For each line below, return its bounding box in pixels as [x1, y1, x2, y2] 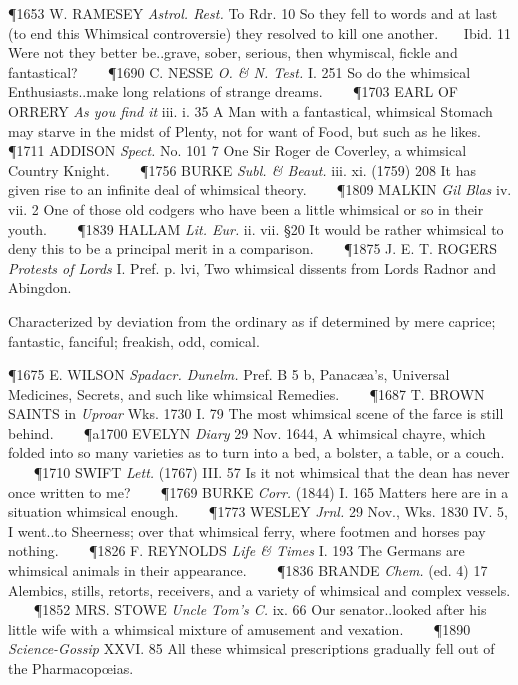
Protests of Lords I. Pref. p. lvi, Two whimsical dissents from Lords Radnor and [8, 257, 496, 278]
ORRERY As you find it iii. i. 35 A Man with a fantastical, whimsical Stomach [8, 100, 493, 121]
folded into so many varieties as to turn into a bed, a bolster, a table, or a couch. [8, 442, 505, 463]
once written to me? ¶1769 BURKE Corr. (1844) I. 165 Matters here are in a [8, 481, 509, 502]
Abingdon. [8, 277, 72, 298]
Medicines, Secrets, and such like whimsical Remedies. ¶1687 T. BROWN [8, 383, 485, 404]
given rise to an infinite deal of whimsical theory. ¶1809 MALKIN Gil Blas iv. [8, 179, 512, 200]
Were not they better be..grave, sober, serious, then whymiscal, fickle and [8, 42, 458, 63]
